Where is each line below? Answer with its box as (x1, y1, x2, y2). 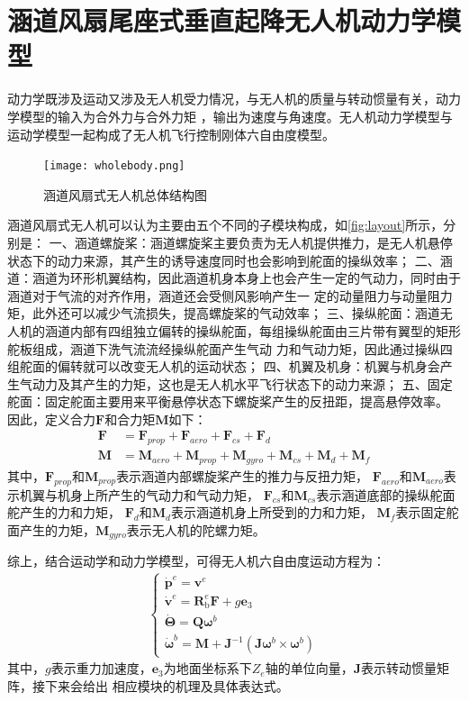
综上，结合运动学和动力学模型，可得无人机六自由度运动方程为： (7, 551, 385, 570)
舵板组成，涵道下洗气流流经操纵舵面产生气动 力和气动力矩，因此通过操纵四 (7, 339, 453, 358)
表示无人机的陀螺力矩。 (126, 520, 266, 539)
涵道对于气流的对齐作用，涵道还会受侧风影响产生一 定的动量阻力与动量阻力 (7, 286, 453, 305)
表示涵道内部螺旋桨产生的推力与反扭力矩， (116, 466, 369, 485)
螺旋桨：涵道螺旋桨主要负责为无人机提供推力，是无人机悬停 (99, 232, 453, 251)
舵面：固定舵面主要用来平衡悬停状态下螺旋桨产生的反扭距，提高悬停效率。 (7, 392, 448, 411)
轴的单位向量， (265, 659, 354, 678)
